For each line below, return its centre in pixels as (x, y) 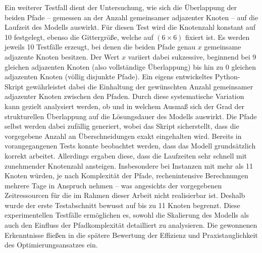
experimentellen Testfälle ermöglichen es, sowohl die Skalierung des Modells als (127, 215)
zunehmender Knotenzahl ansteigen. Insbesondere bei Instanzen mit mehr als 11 (129, 165)
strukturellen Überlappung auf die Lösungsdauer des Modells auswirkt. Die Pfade (131, 116)
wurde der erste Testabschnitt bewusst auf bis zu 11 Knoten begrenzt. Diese (122, 205)
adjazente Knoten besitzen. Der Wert (62, 56)
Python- (227, 77)
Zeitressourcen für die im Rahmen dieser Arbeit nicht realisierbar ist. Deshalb (125, 195)
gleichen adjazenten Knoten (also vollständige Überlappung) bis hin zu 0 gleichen (130, 66)
